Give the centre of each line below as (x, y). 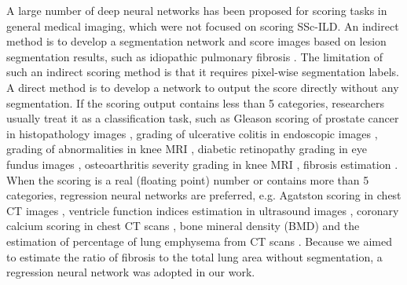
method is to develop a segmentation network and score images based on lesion (196, 41)
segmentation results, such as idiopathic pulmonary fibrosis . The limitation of (195, 56)
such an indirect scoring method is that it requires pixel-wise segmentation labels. (203, 72)
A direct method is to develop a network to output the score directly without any (203, 87)
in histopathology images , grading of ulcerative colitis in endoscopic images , (192, 133)
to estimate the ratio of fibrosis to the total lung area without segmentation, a (194, 256)
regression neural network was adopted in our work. (131, 272)
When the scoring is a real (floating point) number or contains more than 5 (188, 179)
